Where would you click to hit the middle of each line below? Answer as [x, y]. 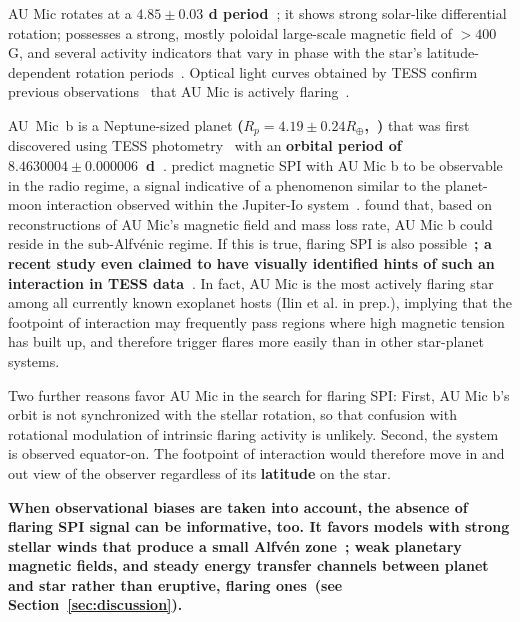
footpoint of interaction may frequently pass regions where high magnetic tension [256, 321]
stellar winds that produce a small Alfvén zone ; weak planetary [235, 545]
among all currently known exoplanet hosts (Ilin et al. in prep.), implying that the [260, 302]
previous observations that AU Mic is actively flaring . [179, 91]
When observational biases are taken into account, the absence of [238, 506]
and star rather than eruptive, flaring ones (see [175, 584]
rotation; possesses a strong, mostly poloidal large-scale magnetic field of [230, 32]
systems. [34, 360]
